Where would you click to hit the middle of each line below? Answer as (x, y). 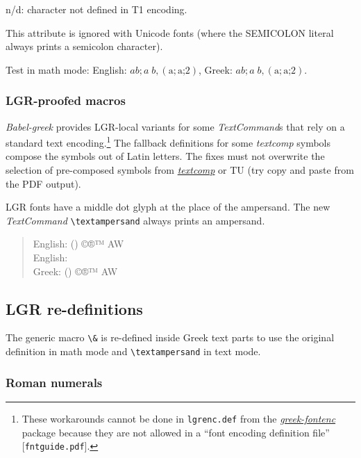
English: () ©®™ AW (78, 244)
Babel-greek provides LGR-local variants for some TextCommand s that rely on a (175, 126)
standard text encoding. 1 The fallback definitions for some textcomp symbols (168, 141)
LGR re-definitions (74, 308)
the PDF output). (43, 183)
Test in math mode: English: (66, 69)
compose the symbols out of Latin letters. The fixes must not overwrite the (165, 156)
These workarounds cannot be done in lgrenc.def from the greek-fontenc (179, 418)
